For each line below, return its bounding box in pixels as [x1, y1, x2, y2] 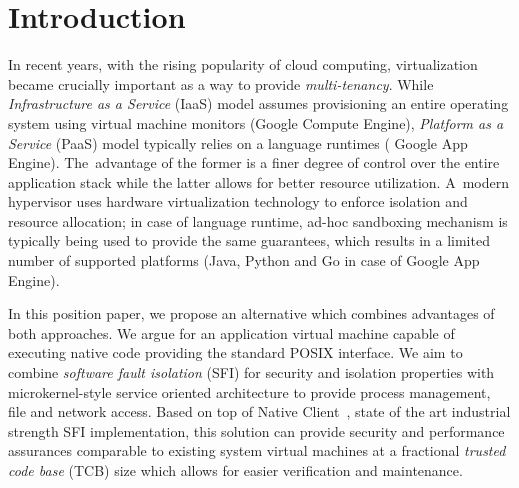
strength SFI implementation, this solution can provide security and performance [8, 420, 505, 441]
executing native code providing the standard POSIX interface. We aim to [8, 342, 463, 363]
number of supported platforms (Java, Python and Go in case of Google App [8, 250, 480, 271]
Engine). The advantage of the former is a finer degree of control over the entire [8, 152, 500, 173]
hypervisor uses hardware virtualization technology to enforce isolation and [8, 191, 468, 212]
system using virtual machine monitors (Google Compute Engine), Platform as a [8, 112, 504, 133]
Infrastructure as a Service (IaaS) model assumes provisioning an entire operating [8, 93, 509, 114]
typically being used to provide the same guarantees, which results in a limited [8, 230, 490, 251]
